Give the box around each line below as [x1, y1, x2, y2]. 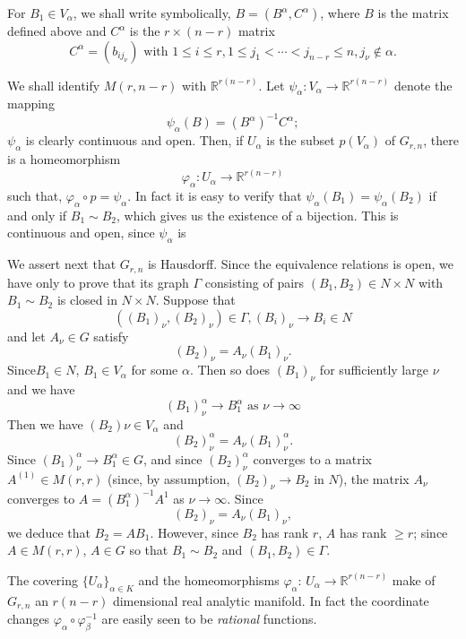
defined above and [7, 22, 107, 39]
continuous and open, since [7, 223, 155, 242]
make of [392, 570, 436, 589]
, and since [142, 449, 203, 468]
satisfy [93, 326, 129, 345]
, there [423, 131, 459, 150]
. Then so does [189, 360, 271, 379]
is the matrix [377, 4, 449, 22]
